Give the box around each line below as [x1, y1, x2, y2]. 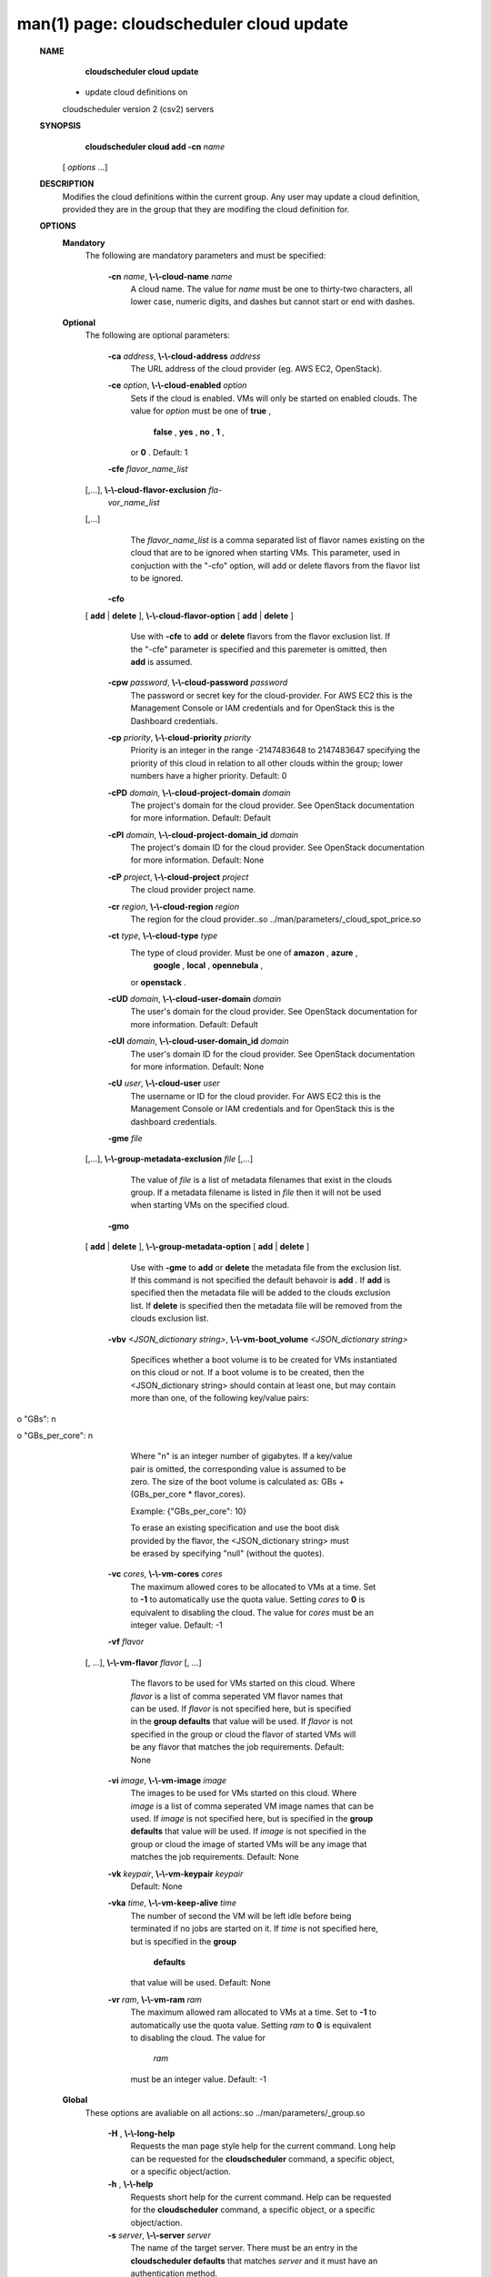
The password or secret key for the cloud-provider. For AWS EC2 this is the [130, 689, 413, 700]
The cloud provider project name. [130, 884, 256, 895]
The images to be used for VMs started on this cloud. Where [130, 1788, 357, 1799]
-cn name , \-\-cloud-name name [107, 271, 233, 281]
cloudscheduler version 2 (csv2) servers [62, 103, 215, 114]
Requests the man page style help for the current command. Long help [130, 2140, 396, 2151]
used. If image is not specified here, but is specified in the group [130, 1813, 374, 1824]
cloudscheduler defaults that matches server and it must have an [130, 2255, 378, 2266]
